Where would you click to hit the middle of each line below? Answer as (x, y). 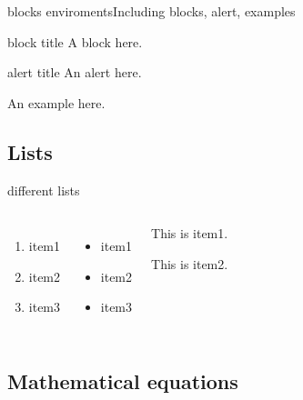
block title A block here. (75, 41)
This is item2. (190, 263)
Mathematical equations (123, 381)
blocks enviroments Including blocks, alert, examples (151, 11)
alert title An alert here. (75, 72)
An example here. (56, 102)
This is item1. (190, 233)
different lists (44, 190)
